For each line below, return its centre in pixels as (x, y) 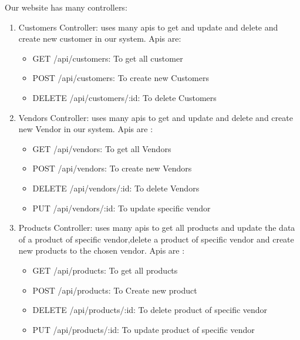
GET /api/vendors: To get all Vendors (102, 148)
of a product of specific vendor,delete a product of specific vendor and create (156, 239)
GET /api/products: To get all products (105, 270)
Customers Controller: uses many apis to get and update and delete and (148, 27)
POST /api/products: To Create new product (115, 290)
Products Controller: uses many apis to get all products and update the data (157, 228)
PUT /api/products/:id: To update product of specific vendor (144, 329)
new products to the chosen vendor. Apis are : (102, 250)
